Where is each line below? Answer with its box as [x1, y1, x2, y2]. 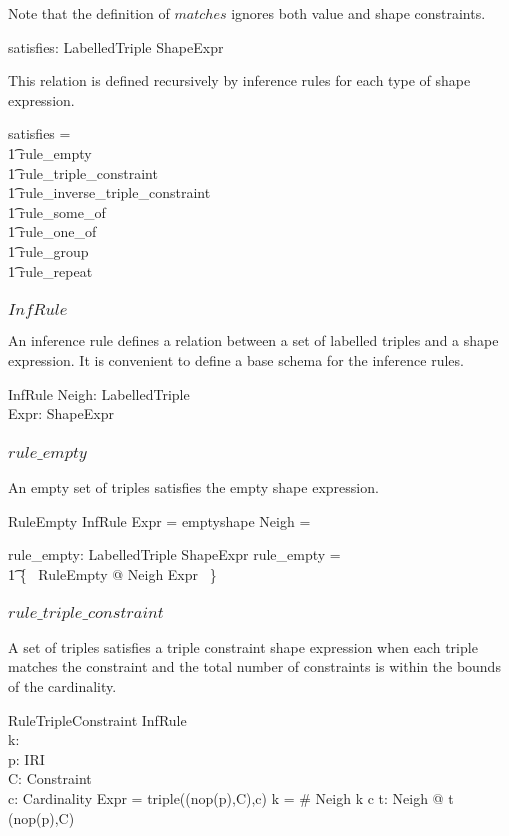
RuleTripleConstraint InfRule [8, 709, 187, 730]
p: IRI [8, 748, 45, 769]
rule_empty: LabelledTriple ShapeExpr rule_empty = [8, 544, 341, 565]
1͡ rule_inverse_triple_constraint [8, 182, 211, 203]
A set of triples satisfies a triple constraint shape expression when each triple [8, 636, 478, 657]
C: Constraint [8, 768, 92, 789]
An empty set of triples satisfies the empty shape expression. [8, 477, 379, 498]
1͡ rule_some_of [8, 201, 106, 222]
